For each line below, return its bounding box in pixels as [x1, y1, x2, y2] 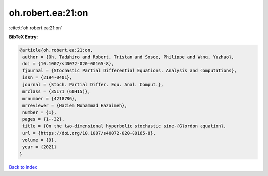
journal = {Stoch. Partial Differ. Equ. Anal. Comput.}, [22, 82, 164, 87]
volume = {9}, [22, 137, 57, 143]
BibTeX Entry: [9, 34, 38, 40]
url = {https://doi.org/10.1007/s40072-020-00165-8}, [22, 130, 156, 136]
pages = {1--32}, [22, 117, 65, 122]
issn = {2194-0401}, [22, 75, 72, 80]
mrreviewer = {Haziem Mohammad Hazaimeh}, [22, 103, 128, 109]
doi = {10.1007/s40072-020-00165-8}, [22, 61, 114, 66]
